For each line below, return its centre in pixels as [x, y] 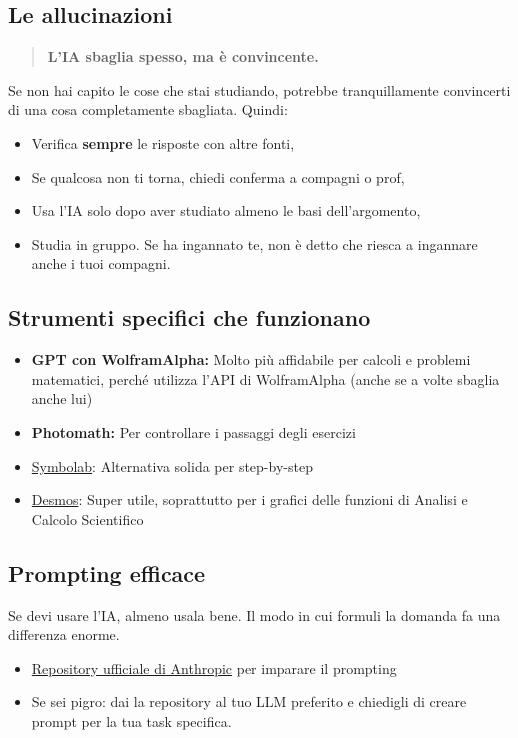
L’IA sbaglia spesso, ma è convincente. [183, 56]
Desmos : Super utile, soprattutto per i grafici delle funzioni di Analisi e [249, 499]
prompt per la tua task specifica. [131, 720]
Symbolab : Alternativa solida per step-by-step [172, 465]
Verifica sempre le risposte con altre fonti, [163, 142]
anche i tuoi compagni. [101, 263]
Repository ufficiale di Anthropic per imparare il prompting [214, 667]
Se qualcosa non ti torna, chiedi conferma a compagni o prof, [218, 176]
